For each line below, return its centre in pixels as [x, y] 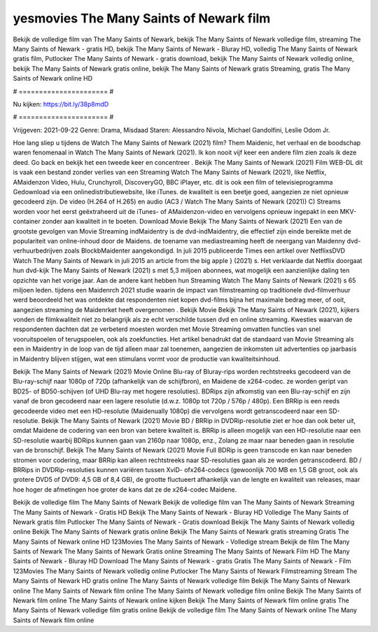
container [27, 222]
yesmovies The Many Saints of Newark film [142, 18]
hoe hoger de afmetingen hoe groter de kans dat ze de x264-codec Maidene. [125, 489]
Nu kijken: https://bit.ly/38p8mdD [61, 104]
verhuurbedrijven [38, 251]
